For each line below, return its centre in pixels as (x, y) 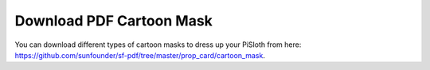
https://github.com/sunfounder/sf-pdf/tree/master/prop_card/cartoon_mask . (140, 55)
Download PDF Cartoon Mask (113, 21)
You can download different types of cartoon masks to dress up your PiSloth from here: (158, 45)
